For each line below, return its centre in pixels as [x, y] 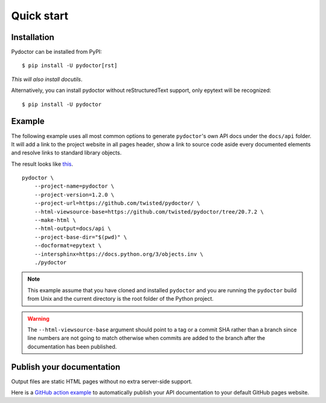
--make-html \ [55, 220]
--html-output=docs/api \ [73, 229]
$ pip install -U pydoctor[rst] [70, 66]
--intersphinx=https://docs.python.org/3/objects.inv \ [119, 254]
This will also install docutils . [47, 79]
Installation [33, 37]
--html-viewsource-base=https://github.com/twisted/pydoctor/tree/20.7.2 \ [149, 211]
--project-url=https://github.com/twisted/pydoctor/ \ [117, 203]
